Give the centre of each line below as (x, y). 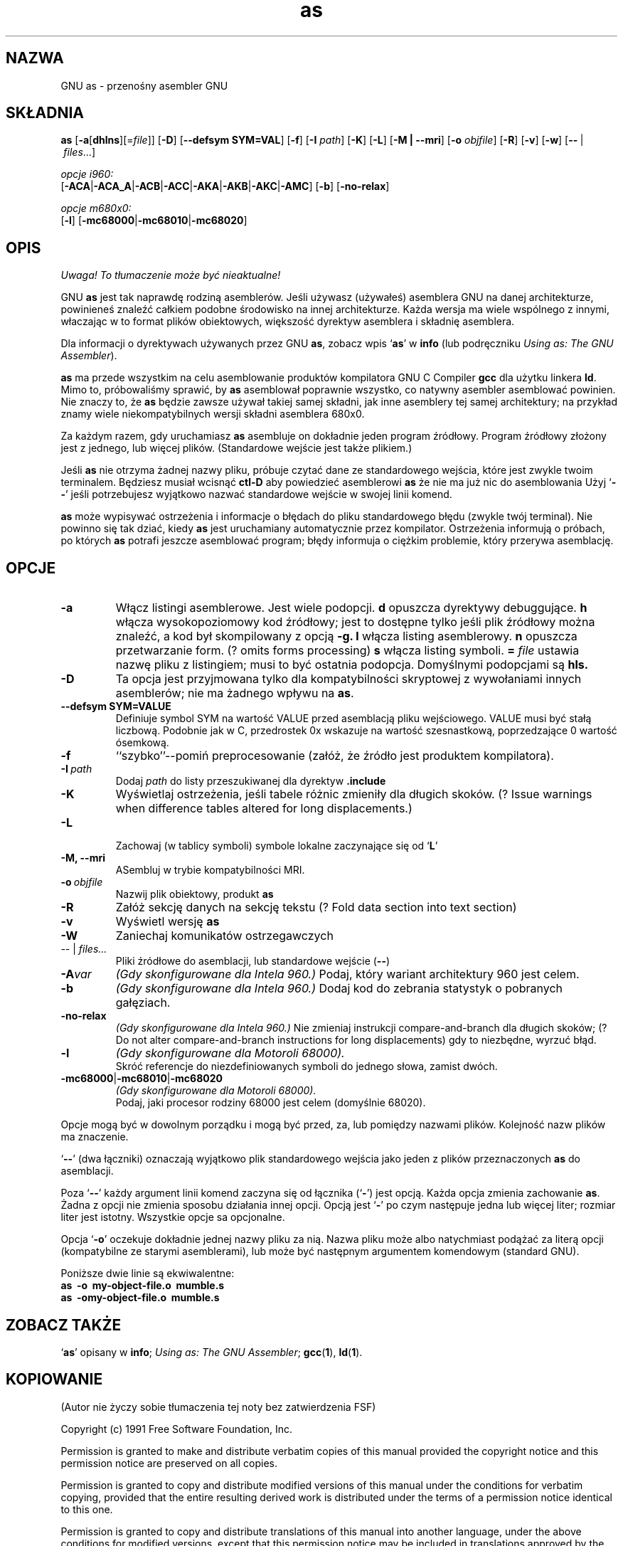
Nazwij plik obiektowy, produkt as (195, 894)
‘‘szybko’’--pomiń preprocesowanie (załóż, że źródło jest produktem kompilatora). (335, 756)
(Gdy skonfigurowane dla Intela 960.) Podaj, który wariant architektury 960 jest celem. (347, 974)
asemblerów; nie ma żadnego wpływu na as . (235, 693)
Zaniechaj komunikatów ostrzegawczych (224, 936)
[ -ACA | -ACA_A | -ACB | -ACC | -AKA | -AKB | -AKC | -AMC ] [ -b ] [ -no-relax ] (225, 186)
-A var (76, 974)
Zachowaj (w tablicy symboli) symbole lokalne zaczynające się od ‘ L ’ (277, 846)
